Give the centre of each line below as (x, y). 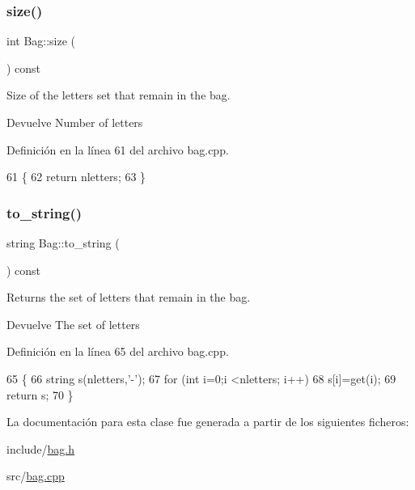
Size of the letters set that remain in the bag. (119, 95)
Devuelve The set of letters (73, 324)
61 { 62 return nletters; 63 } (76, 177)
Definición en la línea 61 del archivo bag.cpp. (118, 149)
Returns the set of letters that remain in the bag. (129, 297)
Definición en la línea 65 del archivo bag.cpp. (118, 351)
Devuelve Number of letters (75, 122)
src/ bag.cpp (36, 476)
